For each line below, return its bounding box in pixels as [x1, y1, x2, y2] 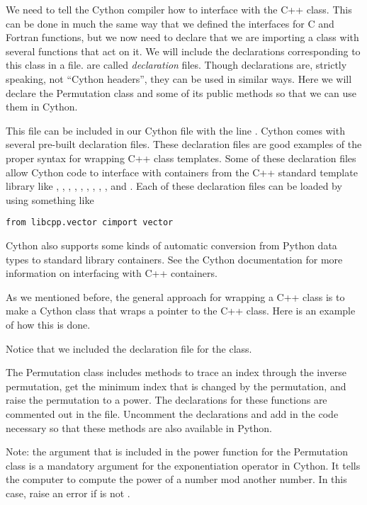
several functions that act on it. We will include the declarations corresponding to [6, 43, 361, 58]
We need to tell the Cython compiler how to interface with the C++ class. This [6, 2, 352, 16]
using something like [6, 192, 94, 207]
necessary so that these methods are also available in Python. [6, 420, 272, 435]
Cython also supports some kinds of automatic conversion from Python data [6, 237, 337, 252]
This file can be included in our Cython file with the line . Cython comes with [6, 123, 345, 137]
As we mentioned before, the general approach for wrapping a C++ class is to [6, 289, 345, 304]
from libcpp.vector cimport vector [6, 217, 174, 228]
